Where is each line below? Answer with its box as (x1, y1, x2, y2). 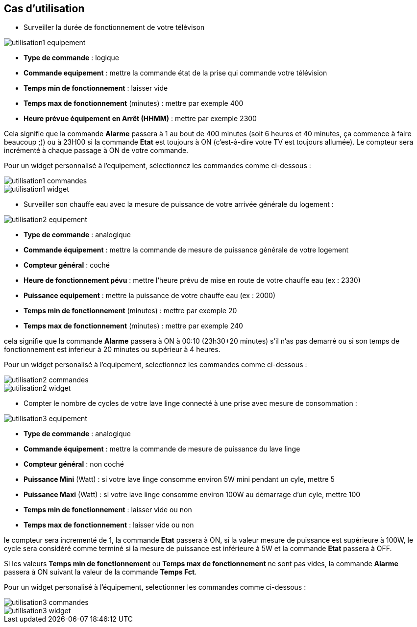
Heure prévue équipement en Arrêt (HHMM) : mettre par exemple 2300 (24, 114, 257, 123)
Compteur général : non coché (24, 460, 124, 469)
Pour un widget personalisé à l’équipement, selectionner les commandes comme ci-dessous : (4, 583, 306, 592)
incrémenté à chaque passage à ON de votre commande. (4, 146, 189, 155)
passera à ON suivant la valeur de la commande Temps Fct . (4, 568, 197, 577)
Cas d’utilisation (4, 2, 85, 15)
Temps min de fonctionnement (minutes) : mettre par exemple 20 (24, 306, 237, 315)
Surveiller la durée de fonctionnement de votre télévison (24, 23, 205, 32)
